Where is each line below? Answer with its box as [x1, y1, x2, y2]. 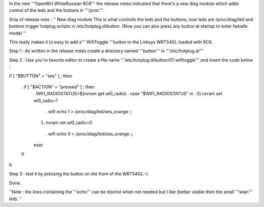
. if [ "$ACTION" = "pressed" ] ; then [21, 83, 95, 90]
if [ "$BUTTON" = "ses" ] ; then [9, 73, 72, 79]
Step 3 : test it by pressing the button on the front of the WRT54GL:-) [9, 171, 148, 177]
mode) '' [9, 30, 26, 36]
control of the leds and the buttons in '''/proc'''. [9, 7, 104, 13]
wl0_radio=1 [33, 98, 58, 103]
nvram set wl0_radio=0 [45, 120, 92, 125]
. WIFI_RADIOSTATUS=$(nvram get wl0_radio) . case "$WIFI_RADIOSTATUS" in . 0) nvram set [33, 91, 222, 97]
